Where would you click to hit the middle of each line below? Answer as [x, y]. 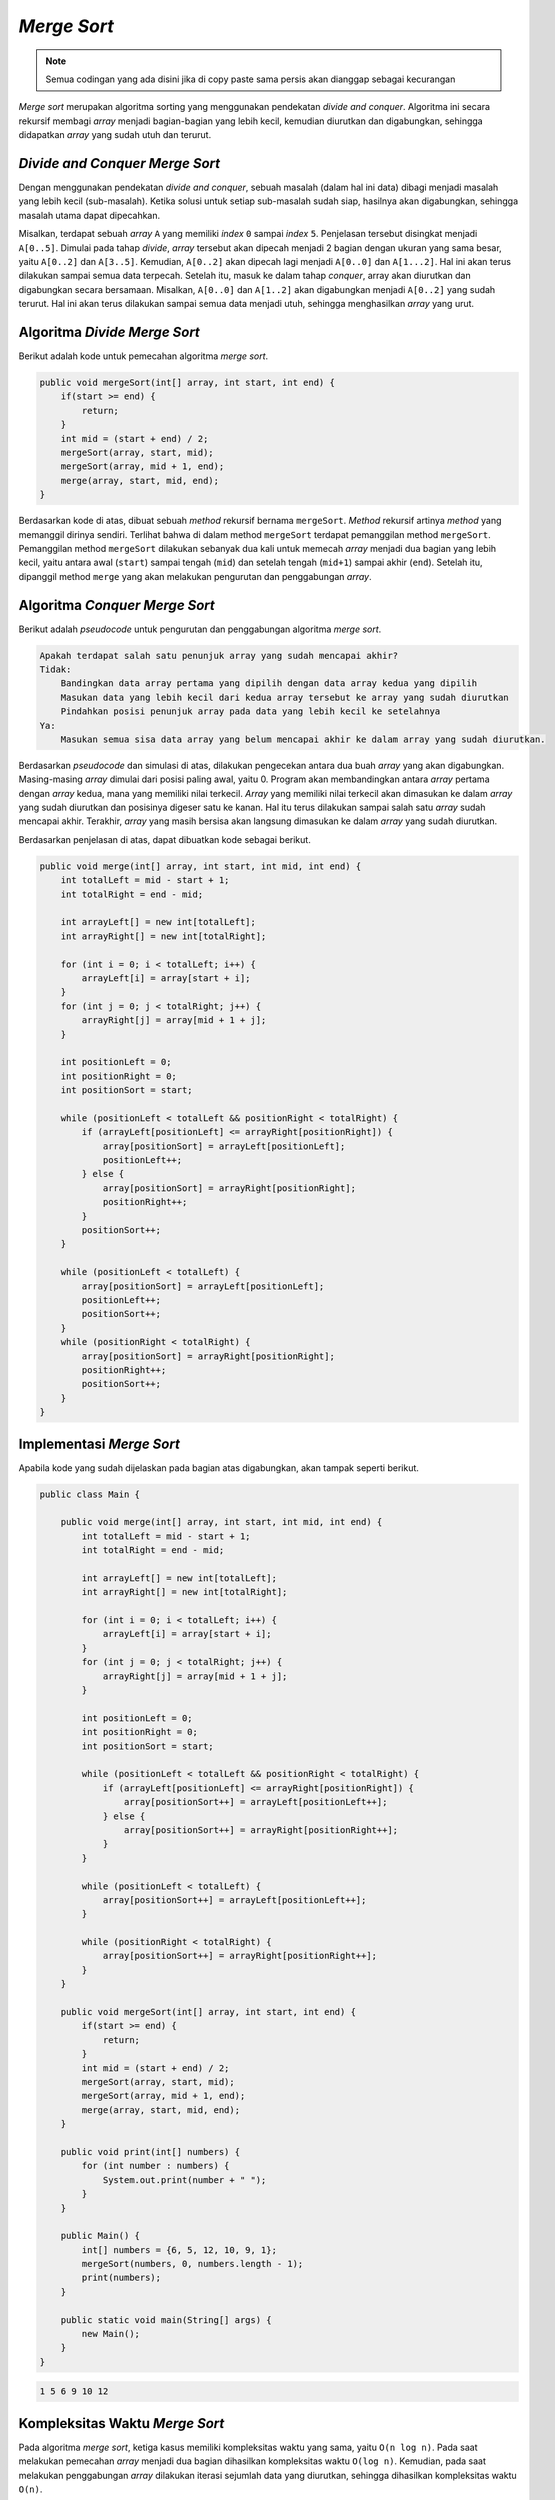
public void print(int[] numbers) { [150, 2151]
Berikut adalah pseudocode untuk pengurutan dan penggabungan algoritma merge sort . [200, 629]
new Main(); [110, 2334]
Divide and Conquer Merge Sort [119, 163]
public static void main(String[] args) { [166, 2319]
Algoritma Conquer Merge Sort [116, 605]
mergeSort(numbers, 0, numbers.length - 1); [192, 2264]
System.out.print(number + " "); [184, 2179]
